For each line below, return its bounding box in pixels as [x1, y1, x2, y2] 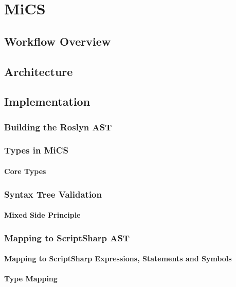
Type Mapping [4, 273, 58, 284]
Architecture [4, 63, 73, 79]
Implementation [4, 93, 90, 109]
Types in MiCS [4, 144, 68, 157]
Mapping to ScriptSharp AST [4, 231, 130, 244]
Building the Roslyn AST [4, 120, 112, 133]
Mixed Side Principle [4, 209, 81, 220]
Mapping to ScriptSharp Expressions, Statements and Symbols [4, 253, 232, 264]
